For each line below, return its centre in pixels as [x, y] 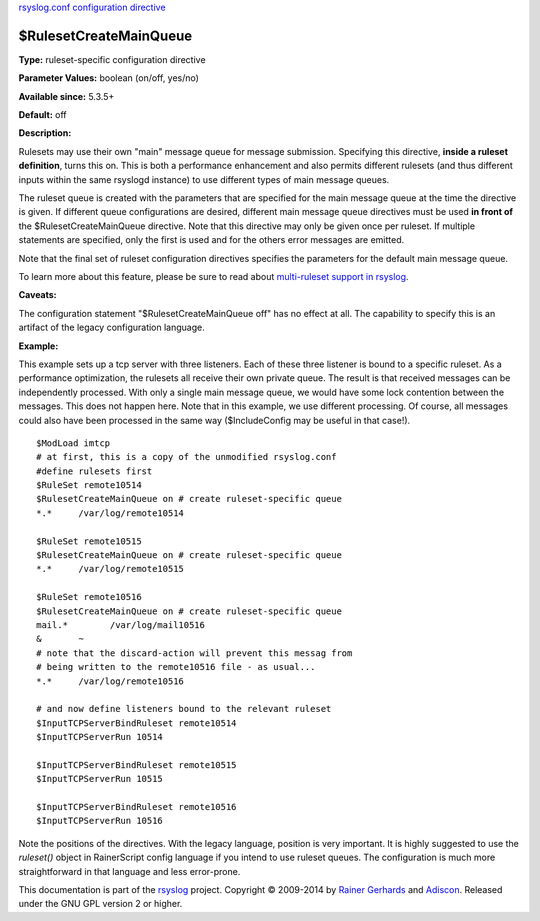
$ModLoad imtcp [73, 443]
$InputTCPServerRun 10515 [100, 779]
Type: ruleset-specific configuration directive [112, 59]
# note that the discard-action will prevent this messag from [194, 653]
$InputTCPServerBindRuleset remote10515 [136, 764]
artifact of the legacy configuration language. [111, 327]
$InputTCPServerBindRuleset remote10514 [136, 723]
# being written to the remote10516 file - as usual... [176, 667]
